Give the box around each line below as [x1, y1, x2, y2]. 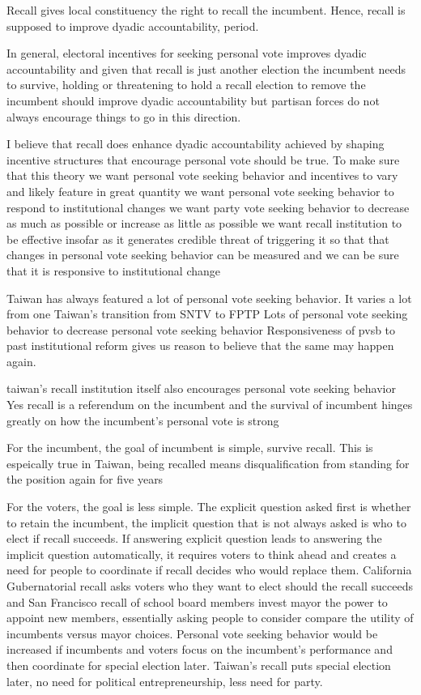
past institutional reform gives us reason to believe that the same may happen [6, 337, 394, 354]
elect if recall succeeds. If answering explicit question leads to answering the [6, 530, 382, 547]
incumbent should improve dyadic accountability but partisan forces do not [6, 92, 380, 109]
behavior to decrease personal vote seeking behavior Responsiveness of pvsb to [6, 321, 396, 338]
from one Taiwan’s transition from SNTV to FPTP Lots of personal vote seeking [6, 305, 408, 322]
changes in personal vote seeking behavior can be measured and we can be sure [6, 246, 399, 263]
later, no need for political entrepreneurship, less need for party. [6, 672, 323, 689]
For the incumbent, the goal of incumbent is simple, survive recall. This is [6, 439, 373, 456]
